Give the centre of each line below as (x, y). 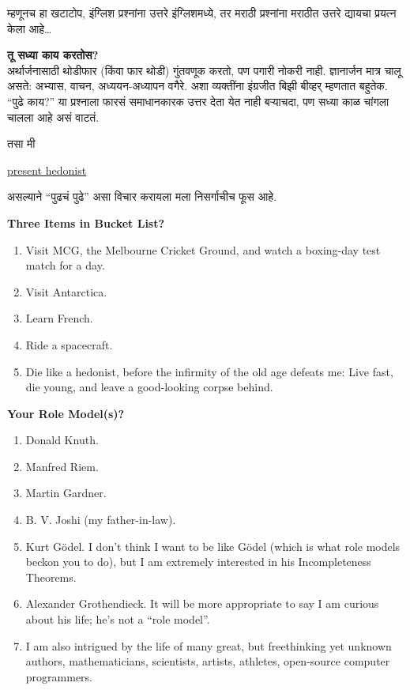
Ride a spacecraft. (69, 344)
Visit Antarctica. (66, 291)
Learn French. (59, 318)
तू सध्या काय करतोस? (53, 55)
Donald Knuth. (62, 440)
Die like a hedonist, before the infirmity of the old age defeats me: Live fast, (209, 371)
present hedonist (47, 170)
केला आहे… (30, 28)
